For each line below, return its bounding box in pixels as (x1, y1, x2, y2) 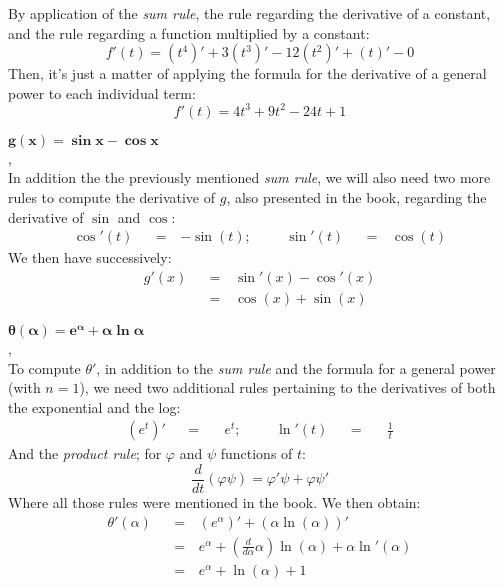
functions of (220, 443, 293, 464)
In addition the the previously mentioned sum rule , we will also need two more (8, 167, 491, 188)
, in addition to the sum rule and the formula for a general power (96, 357, 496, 378)
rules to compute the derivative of (8, 187, 216, 208)
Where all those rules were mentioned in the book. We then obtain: (8, 492, 421, 512)
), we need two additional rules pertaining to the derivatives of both (79, 377, 496, 398)
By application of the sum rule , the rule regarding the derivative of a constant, (8, 3, 491, 23)
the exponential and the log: (8, 396, 181, 417)
